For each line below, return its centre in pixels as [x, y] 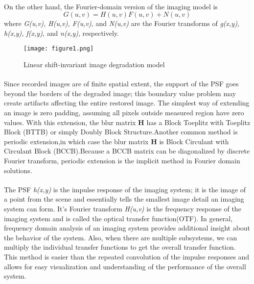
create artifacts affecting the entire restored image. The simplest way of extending [127, 103]
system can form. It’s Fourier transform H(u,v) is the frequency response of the [123, 208]
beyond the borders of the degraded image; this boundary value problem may [120, 93]
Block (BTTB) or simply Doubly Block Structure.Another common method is [121, 132]
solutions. [18, 170]
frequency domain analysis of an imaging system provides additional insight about [127, 228]
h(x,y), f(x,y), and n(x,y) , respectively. [61, 33]
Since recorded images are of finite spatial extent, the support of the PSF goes [121, 84]
